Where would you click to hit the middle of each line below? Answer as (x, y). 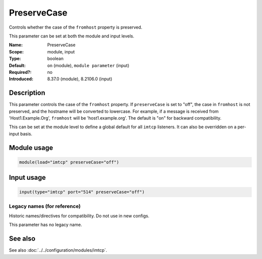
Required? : (20, 72)
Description (27, 93)
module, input (61, 52)
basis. (26, 134)
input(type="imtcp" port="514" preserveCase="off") (82, 192)
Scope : (16, 52)
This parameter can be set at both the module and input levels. (72, 36)
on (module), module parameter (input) (88, 65)
